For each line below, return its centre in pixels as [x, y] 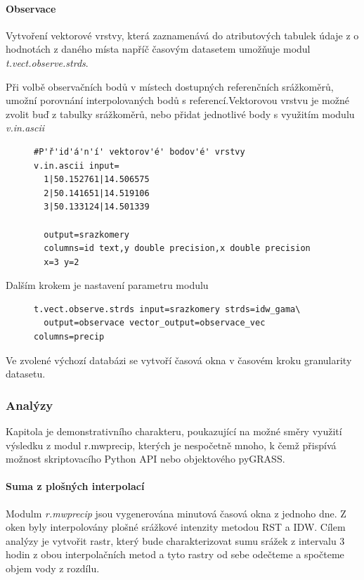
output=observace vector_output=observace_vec [155, 323]
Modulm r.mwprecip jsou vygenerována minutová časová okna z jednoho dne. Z [176, 513]
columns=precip [69, 337]
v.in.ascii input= [77, 166]
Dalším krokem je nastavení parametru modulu [107, 285]
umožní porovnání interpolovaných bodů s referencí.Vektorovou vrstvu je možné [177, 100]
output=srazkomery [87, 234]
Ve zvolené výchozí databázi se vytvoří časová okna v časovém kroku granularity [179, 360]
